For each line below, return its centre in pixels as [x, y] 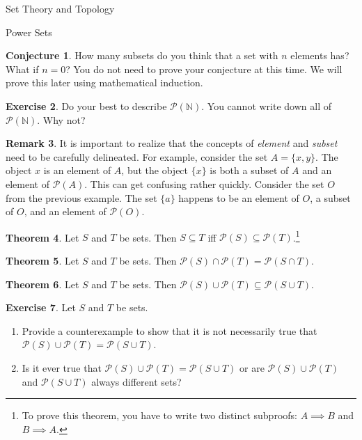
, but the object [155, 170]
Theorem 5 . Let [42, 260]
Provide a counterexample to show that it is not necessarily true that [170, 330]
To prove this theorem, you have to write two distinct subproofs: [159, 415]
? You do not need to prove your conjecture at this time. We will [204, 69]
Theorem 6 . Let [42, 284]
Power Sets [29, 32]
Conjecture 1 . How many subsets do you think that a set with [142, 55]
